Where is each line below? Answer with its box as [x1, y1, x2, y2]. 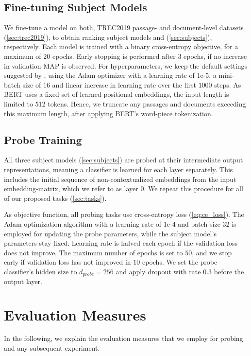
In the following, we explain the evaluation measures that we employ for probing [4, 333, 243, 343]
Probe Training [4, 132, 82, 147]
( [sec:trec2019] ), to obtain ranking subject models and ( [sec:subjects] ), [4, 32, 212, 42]
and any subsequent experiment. [4, 342, 100, 353]
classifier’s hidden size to [4, 266, 77, 276]
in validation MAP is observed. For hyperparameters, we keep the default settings [4, 60, 248, 71]
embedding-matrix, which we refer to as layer [4, 183, 138, 194]
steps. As [214, 79, 241, 89]
